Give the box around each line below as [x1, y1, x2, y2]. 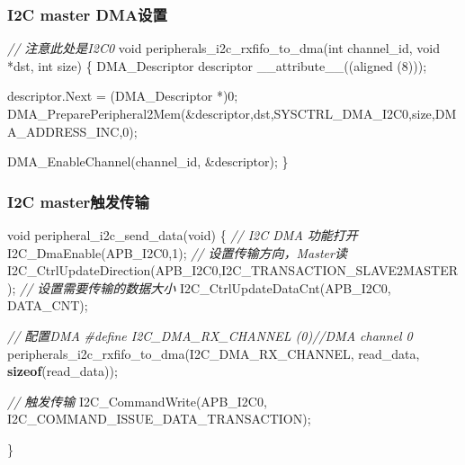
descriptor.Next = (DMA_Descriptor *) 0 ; [7, 86, 238, 105]
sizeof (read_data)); [7, 362, 118, 380]
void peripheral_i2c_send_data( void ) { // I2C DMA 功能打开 [7, 226, 358, 244]
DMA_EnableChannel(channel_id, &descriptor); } [7, 152, 289, 171]
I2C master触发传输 [7, 190, 149, 212]
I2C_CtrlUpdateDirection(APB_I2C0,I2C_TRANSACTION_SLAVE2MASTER [7, 261, 459, 280]
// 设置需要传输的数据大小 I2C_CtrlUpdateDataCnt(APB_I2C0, [20, 278, 391, 297]
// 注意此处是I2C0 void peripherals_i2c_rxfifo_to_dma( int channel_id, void [7, 39, 441, 58]
